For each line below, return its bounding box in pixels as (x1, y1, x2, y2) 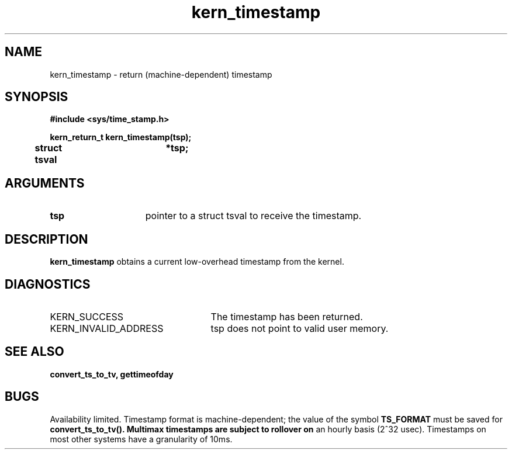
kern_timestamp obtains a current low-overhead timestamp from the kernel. (50, 257, 344, 267)
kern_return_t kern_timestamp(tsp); (50, 132, 192, 143)
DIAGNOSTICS (5, 276, 91, 292)
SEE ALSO (5, 344, 64, 359)
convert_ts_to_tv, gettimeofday (50, 369, 174, 379)
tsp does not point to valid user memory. (210, 322, 389, 334)
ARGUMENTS (5, 175, 85, 190)
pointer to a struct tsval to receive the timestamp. (145, 210, 362, 222)
